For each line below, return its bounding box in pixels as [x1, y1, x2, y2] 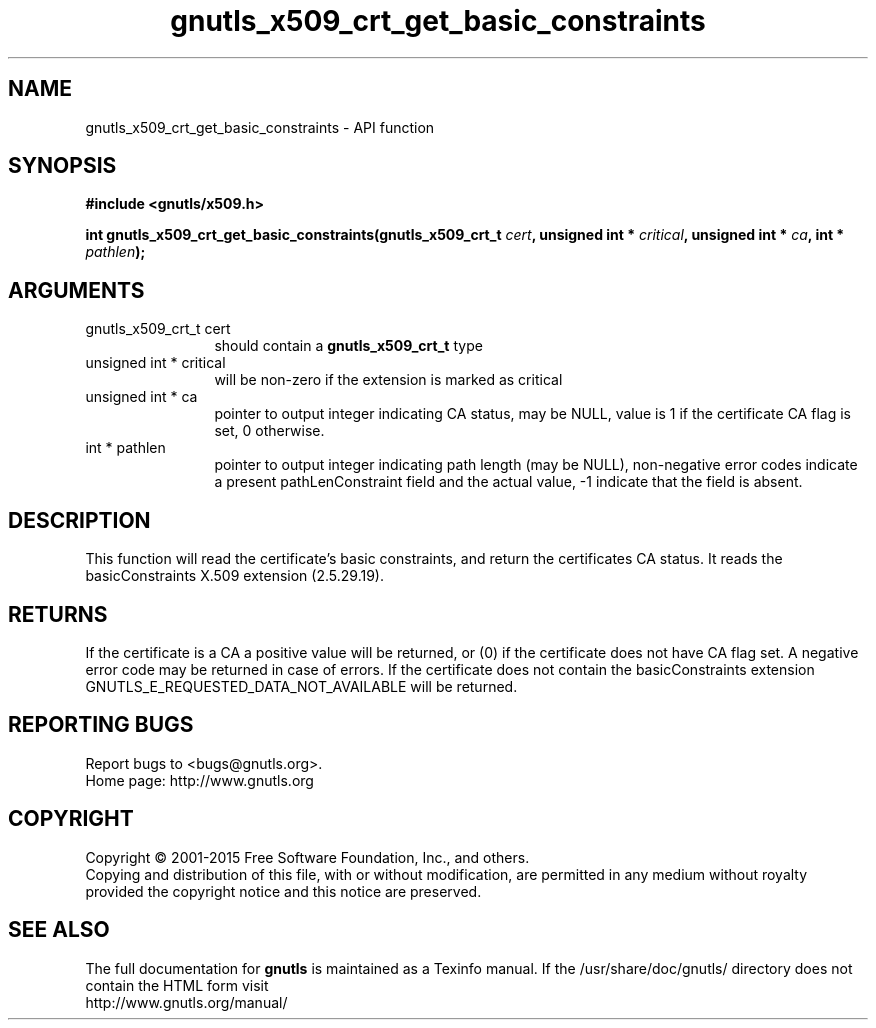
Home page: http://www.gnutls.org [85, 771, 314, 789]
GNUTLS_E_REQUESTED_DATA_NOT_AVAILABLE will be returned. [85, 677, 518, 695]
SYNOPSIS [8, 153, 117, 179]
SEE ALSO [8, 917, 110, 943]
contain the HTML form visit [85, 976, 269, 994]
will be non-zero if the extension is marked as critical [214, 371, 563, 389]
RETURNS [8, 601, 108, 627]
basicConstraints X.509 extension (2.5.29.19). [85, 567, 384, 585]
